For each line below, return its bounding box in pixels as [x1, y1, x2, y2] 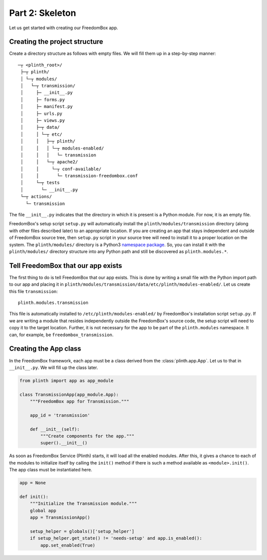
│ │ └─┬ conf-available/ [20, 166, 101, 172]
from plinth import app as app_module [19, 378, 114, 383]
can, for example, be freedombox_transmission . [9, 332, 114, 338]
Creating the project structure [9, 38, 103, 46]
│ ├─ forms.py [20, 97, 65, 102]
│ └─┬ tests [20, 180, 60, 186]
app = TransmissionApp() [30, 515, 90, 520]
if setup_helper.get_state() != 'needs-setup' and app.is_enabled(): [30, 535, 202, 541]
